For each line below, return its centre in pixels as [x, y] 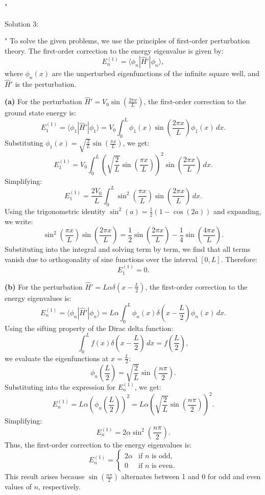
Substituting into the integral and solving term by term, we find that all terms [128, 249]
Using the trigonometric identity [55, 211]
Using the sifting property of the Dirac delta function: [89, 328]
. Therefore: [239, 259]
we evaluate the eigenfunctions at [57, 358]
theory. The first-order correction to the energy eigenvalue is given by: [114, 50]
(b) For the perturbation [44, 286]
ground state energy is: [40, 113]
